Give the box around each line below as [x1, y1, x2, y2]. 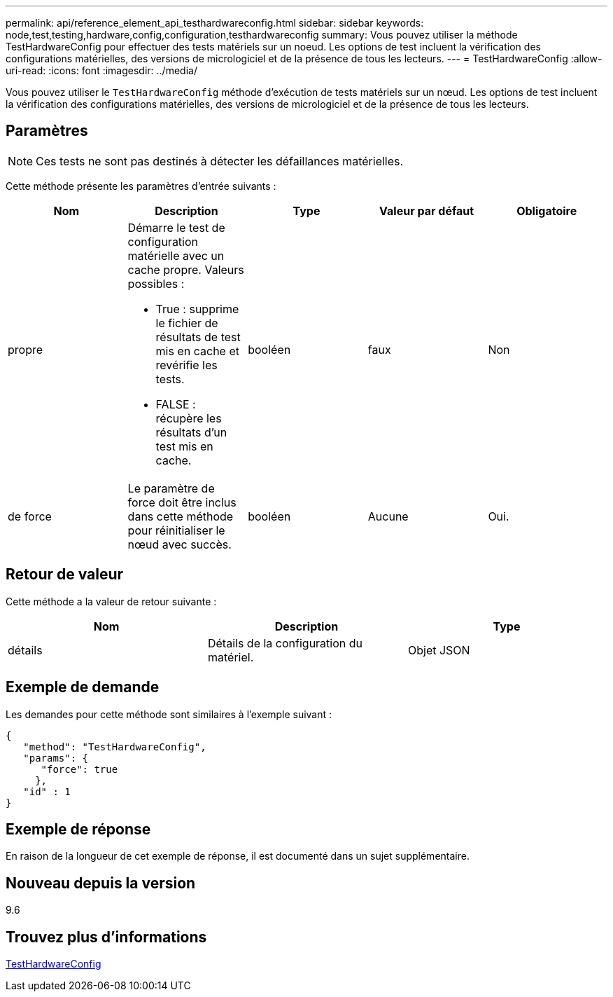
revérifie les [155, 357, 218, 372]
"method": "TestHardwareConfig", [23, 741, 206, 752]
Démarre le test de [127, 220, 225, 235]
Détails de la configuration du [207, 635, 363, 650]
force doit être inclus [127, 495, 237, 509]
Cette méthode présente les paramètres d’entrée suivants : [6, 179, 276, 192]
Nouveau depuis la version [6, 874, 196, 892]
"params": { [23, 752, 89, 764]
